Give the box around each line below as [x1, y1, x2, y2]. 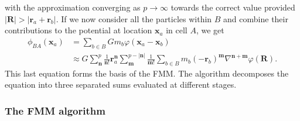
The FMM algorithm [5, 103, 105, 117]
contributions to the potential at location [5, 24, 152, 36]
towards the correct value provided [171, 1, 295, 13]
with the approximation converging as [5, 1, 141, 13]
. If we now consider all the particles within [56, 12, 212, 25]
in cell [166, 24, 187, 36]
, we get [196, 24, 224, 36]
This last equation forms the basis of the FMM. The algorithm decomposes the [5, 67, 289, 79]
